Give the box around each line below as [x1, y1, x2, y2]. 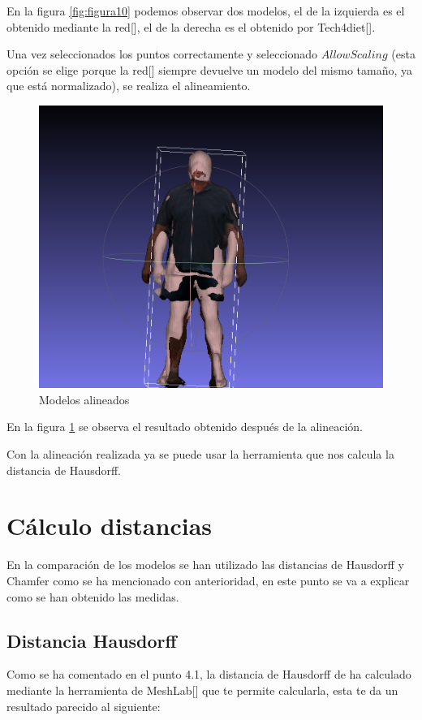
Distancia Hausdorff [6, 627, 177, 653]
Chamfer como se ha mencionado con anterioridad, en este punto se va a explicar [6, 571, 410, 589]
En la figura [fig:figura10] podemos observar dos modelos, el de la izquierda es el [6, 2, 405, 19]
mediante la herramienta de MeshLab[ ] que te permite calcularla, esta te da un [6, 681, 398, 698]
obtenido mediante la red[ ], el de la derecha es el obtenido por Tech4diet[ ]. [6, 18, 376, 35]
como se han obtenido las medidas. [6, 588, 179, 605]
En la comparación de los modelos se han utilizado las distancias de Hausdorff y [6, 556, 405, 573]
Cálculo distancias [6, 509, 213, 542]
